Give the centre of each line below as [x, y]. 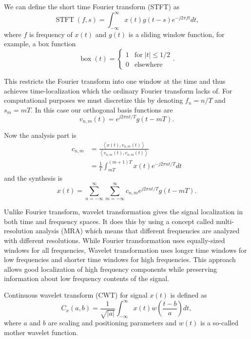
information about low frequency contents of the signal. [87, 278]
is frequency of [51, 34]
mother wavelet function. [41, 332]
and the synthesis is [33, 178]
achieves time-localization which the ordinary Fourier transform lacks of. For [118, 90]
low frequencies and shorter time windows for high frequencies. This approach [120, 259]
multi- [225, 221]
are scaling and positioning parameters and [112, 323]
